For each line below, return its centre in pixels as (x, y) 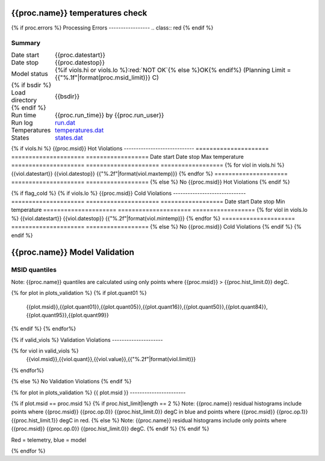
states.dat (69, 137)
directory (24, 100)
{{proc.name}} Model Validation (73, 252)
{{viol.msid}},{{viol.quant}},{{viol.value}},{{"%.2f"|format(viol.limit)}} (111, 359)
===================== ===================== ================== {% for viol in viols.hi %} (148, 165)
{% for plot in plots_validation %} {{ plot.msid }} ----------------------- (98, 392)
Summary (26, 43)
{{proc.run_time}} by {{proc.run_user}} (110, 115)
